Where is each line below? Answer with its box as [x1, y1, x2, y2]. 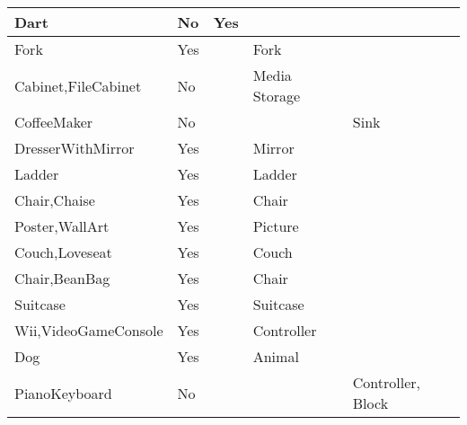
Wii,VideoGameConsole [14, 320, 163, 341]
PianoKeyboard [14, 382, 112, 403]
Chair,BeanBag [14, 268, 110, 288]
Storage [252, 85, 301, 106]
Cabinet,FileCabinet [14, 75, 142, 96]
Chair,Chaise [14, 190, 95, 210]
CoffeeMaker [14, 111, 93, 132]
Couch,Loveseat [14, 242, 112, 262]
